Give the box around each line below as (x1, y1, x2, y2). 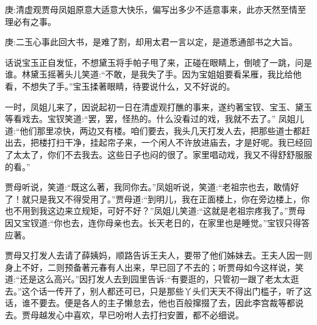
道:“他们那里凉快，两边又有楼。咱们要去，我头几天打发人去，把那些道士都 (5, 124, 302, 137)
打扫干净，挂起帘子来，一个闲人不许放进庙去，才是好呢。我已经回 (47, 136, 312, 149)
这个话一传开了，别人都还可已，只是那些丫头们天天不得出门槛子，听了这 (21, 284, 312, 297)
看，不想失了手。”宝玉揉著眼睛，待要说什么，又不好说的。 (5, 79, 235, 92)
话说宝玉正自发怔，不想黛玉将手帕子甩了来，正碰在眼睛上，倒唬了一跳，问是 (5, 55, 312, 68)
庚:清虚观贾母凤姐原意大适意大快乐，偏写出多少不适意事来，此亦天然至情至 (5, 3, 306, 15)
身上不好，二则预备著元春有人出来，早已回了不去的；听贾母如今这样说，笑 (5, 260, 304, 273)
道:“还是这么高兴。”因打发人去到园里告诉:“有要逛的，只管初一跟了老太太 (5, 273, 291, 285)
